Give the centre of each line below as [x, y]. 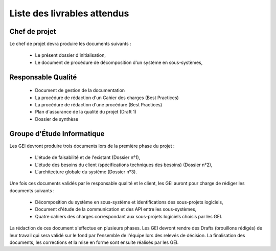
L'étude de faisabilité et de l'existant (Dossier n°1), [88, 157]
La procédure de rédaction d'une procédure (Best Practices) [99, 105]
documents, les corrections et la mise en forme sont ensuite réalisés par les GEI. [94, 242]
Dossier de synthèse [57, 119]
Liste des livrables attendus [69, 13]
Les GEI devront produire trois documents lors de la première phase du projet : [92, 146]
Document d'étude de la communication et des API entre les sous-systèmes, [116, 209]
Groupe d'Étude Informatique [57, 134]
